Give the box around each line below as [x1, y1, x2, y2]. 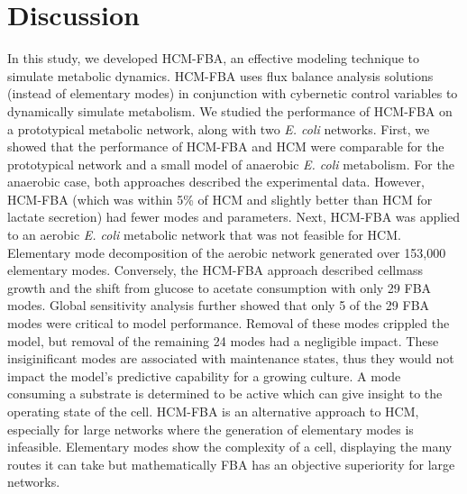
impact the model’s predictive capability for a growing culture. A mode [7, 366, 401, 385]
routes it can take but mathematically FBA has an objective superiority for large [7, 454, 455, 473]
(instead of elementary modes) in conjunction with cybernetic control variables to [7, 84, 458, 103]
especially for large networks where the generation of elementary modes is [7, 419, 414, 438]
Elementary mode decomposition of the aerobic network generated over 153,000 [7, 242, 446, 261]
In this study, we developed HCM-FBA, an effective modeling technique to [7, 49, 420, 68]
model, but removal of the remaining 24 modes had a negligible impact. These [7, 331, 439, 350]
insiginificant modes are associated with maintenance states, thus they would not [7, 349, 454, 368]
